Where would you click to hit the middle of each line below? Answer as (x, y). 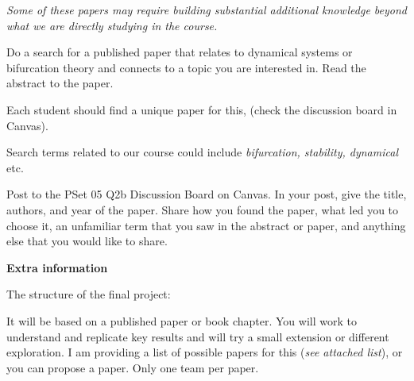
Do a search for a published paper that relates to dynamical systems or (180, 52)
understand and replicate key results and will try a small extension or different (198, 336)
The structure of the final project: (89, 294)
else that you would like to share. (87, 241)
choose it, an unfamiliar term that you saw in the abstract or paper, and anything (206, 225)
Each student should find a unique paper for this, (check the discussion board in (202, 109)
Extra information (57, 267)
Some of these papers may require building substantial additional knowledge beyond (207, 10)
